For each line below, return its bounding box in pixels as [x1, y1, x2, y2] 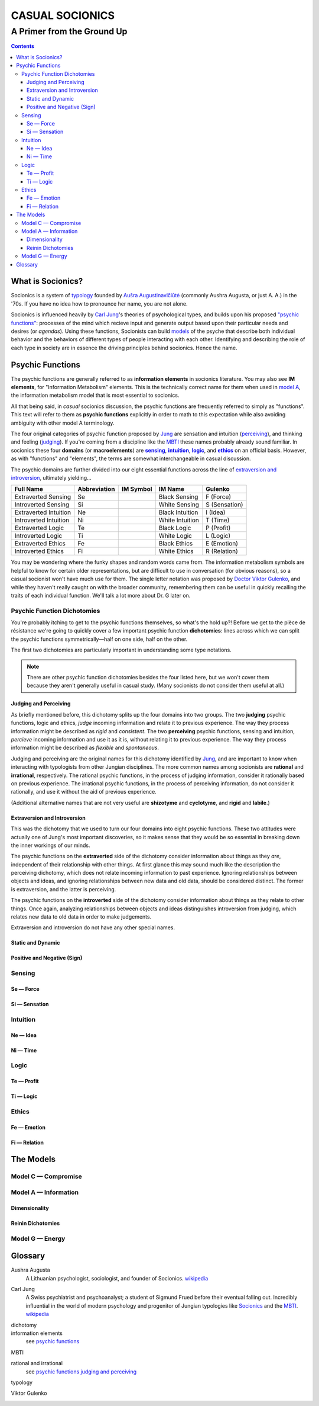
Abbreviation [77, 485, 115, 493]
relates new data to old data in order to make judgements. [11, 913, 152, 920]
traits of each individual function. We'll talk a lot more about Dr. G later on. [11, 592, 191, 599]
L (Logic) [206, 532, 231, 540]
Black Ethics [158, 540, 193, 548]
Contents [11, 43, 35, 50]
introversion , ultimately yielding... [11, 474, 92, 481]
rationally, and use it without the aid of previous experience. [11, 788, 157, 795]
